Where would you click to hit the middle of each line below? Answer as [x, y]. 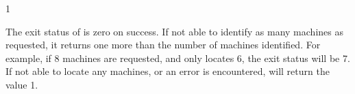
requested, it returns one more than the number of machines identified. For [163, 45]
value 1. [22, 84]
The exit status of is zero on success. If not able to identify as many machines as [174, 31]
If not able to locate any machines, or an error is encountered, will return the [168, 71]
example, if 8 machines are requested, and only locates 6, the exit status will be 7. [178, 58]
